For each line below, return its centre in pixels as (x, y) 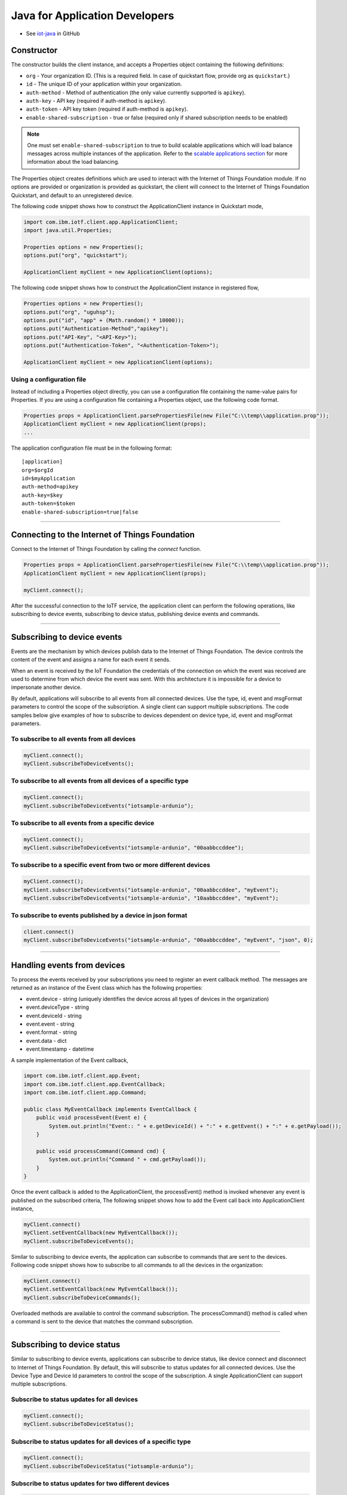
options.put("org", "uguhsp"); (70, 312)
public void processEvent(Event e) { (91, 1118)
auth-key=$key (42, 495)
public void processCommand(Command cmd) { (101, 1151)
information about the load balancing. (73, 162)
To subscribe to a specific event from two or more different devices (110, 865)
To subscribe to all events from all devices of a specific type (100, 781)
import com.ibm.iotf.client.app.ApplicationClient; (101, 222)
